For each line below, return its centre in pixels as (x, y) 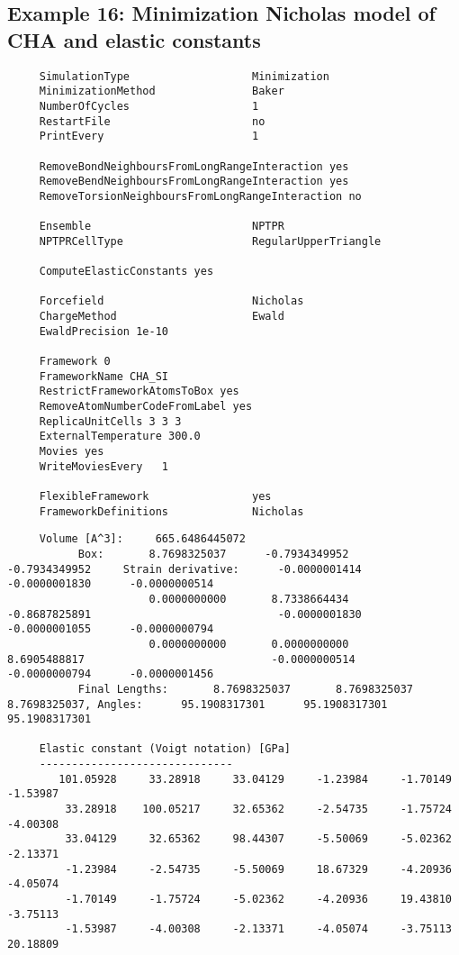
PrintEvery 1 (149, 136)
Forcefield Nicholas (171, 301)
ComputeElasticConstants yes (126, 272)
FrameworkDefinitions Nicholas (171, 511)
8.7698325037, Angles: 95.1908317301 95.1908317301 (198, 704)
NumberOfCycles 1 (149, 106)
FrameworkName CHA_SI (103, 376)
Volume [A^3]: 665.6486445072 (142, 539)
